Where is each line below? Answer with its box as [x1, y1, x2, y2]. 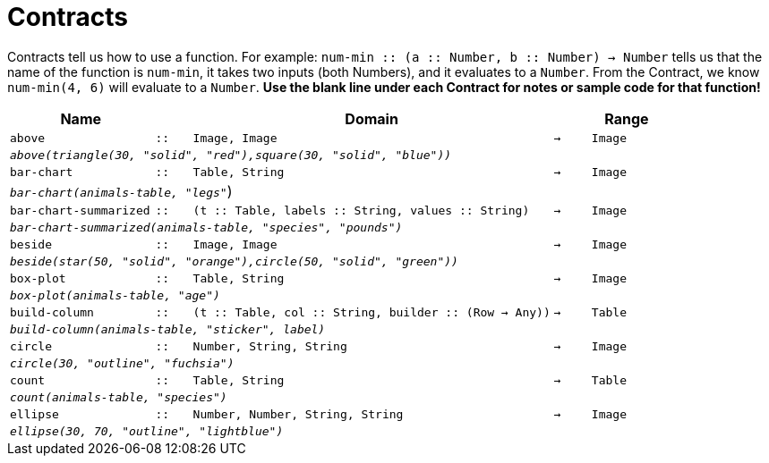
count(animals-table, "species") [10, 390, 227, 404]
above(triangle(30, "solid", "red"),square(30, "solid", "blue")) [10, 147, 452, 162]
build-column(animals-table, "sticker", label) [10, 322, 326, 336]
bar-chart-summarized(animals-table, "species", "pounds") [10, 220, 403, 234]
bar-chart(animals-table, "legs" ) [10, 181, 233, 200]
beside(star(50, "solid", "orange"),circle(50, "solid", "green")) [10, 254, 458, 268]
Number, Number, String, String [192, 407, 404, 421]
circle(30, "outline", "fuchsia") [10, 356, 235, 370]
